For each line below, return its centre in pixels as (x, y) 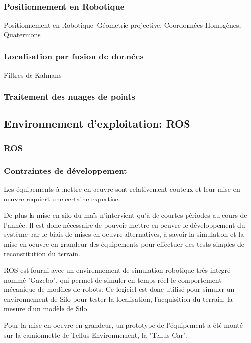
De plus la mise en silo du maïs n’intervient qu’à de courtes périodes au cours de (125, 215)
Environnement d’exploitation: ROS (97, 124)
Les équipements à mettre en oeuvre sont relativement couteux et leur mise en (122, 188)
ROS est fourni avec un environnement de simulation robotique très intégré (117, 270)
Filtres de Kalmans (33, 74)
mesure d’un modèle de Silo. (47, 308)
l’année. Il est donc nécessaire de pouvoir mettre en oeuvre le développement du (125, 224)
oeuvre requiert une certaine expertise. (62, 198)
